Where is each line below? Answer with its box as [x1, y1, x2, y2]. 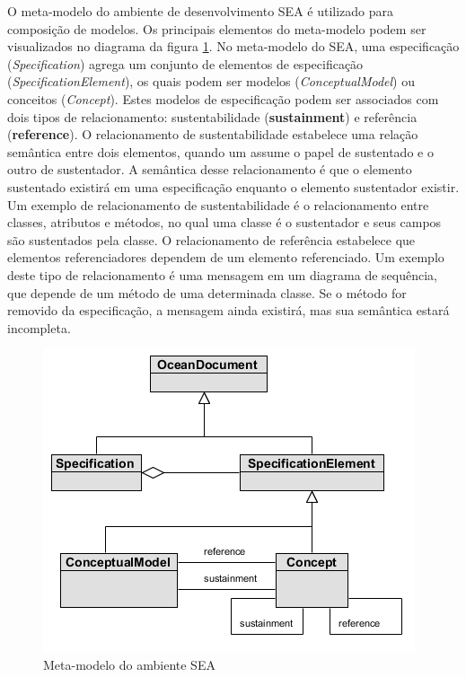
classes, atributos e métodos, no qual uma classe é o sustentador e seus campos [7, 213, 442, 232]
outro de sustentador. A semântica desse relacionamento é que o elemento [7, 160, 412, 179]
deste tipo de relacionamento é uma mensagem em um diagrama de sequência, [7, 265, 437, 284]
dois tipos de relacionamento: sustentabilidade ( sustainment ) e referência [7, 107, 418, 126]
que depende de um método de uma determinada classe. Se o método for [7, 283, 407, 302]
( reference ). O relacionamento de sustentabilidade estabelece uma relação [7, 125, 418, 144]
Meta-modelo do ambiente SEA [43, 655, 215, 673]
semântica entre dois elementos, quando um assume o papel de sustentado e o [7, 142, 434, 161]
